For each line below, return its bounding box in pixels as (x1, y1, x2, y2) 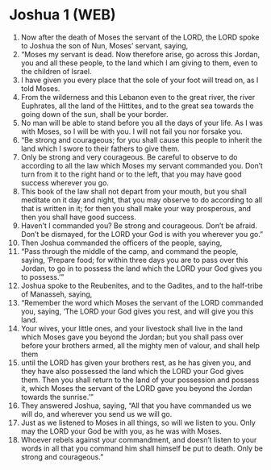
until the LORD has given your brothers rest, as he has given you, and (20, 357, 252, 368)
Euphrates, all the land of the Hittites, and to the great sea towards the (20, 101, 254, 110)
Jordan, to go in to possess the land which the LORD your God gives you (20, 264, 263, 273)
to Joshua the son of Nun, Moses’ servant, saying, (20, 40, 189, 50)
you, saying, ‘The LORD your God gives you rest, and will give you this (20, 306, 254, 316)
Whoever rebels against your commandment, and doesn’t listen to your (20, 435, 257, 444)
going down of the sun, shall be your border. (20, 109, 169, 119)
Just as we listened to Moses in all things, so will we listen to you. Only (20, 418, 256, 427)
